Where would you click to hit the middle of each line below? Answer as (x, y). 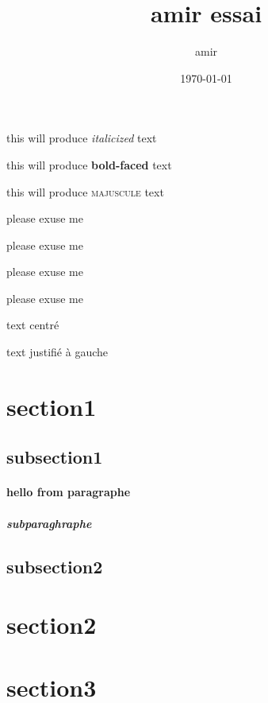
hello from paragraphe (69, 492)
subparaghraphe (49, 523)
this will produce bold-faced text (89, 164)
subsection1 (55, 457)
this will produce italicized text (82, 138)
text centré (33, 325)
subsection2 (55, 566)
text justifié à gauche (57, 352)
